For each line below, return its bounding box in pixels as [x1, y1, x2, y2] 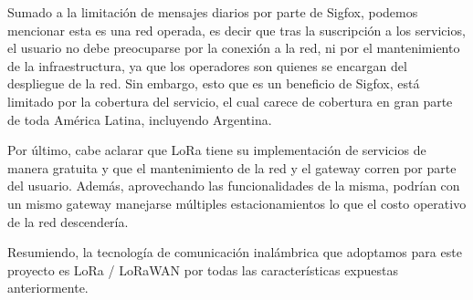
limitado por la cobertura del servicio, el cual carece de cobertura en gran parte [7, 91, 453, 110]
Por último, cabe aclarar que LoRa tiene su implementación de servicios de [7, 140, 426, 160]
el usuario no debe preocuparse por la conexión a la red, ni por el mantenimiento [7, 38, 460, 57]
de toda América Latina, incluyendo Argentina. [7, 109, 272, 129]
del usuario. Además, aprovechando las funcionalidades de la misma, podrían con [7, 176, 460, 195]
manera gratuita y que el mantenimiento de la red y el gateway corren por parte [7, 158, 457, 177]
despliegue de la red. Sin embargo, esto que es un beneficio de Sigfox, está [7, 74, 420, 93]
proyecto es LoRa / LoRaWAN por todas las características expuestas [7, 260, 399, 279]
